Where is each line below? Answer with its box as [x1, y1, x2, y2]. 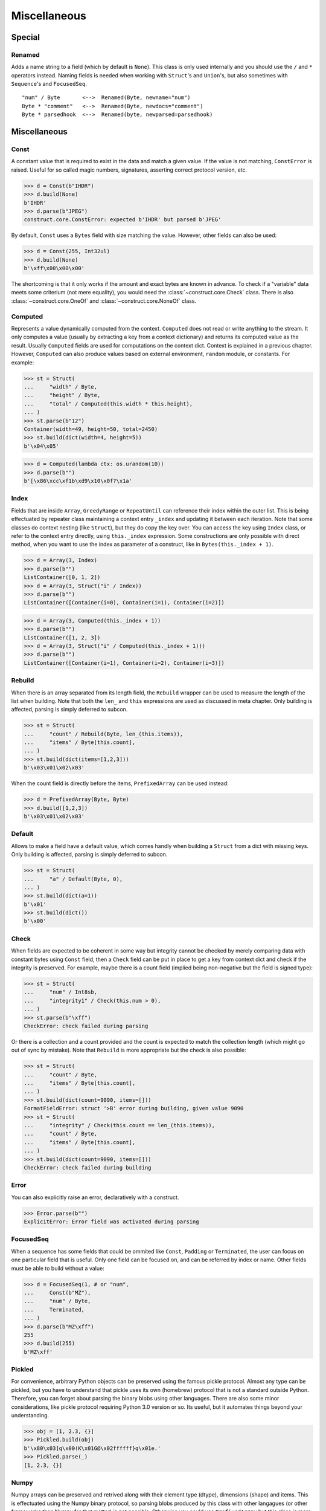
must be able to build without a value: [11, 1264, 105, 1272]
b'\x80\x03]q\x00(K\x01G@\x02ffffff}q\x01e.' [24, 1445, 161, 1452]
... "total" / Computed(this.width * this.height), [24, 400, 193, 407]
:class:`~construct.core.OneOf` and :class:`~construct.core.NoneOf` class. [11, 297, 196, 305]
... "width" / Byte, [24, 383, 98, 390]
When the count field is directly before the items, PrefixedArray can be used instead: [11, 780, 229, 787]
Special [11, 32, 40, 42]
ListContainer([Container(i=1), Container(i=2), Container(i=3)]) [24, 659, 225, 666]
